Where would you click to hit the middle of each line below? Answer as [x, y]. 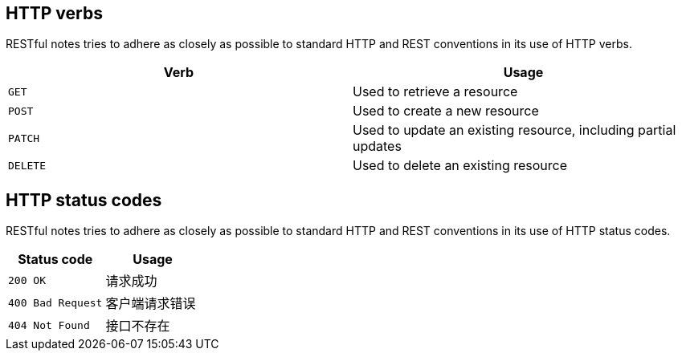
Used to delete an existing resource [460, 166]
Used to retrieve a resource [435, 92]
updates [377, 146]
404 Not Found [49, 325]
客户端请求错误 [151, 304]
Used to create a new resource [446, 111]
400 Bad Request [55, 302]
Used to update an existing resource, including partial [515, 130]
